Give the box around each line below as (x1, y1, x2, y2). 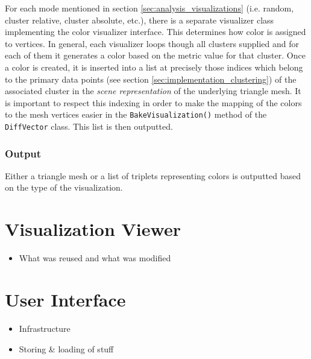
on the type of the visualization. (5, 181, 123, 194)
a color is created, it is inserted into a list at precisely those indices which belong (5, 60, 303, 73)
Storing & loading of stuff (19, 342, 114, 355)
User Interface (5, 287, 126, 311)
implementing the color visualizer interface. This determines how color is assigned (5, 25, 306, 38)
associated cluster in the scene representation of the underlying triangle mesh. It (5, 84, 301, 97)
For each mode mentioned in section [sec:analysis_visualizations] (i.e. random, (5, 2, 294, 14)
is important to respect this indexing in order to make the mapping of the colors (5, 96, 302, 109)
